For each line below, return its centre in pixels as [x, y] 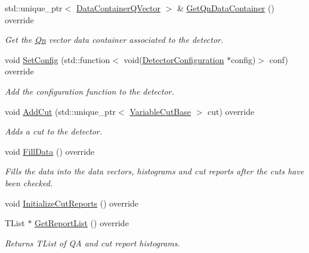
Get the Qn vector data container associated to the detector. [114, 40]
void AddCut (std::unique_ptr [61, 111]
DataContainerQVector [118, 8]
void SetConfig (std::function [58, 59]
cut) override [231, 111]
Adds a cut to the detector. [54, 131]
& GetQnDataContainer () [226, 8]
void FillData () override [50, 151]
